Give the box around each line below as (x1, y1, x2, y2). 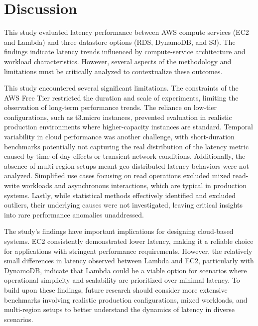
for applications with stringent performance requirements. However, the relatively (4, 245, 253, 256)
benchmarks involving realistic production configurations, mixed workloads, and (4, 294, 248, 305)
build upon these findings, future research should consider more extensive (4, 284, 228, 295)
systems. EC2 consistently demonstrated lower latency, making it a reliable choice (4, 236, 254, 246)
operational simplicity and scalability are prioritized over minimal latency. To (4, 275, 240, 285)
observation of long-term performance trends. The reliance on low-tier (4, 102, 217, 112)
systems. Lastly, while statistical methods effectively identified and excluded (4, 190, 236, 200)
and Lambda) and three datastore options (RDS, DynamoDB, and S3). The (4, 36, 236, 47)
